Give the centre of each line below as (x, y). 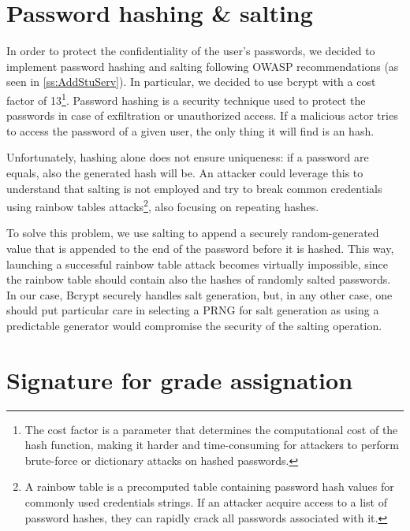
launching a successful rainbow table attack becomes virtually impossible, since (197, 264)
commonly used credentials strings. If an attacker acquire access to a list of (206, 502)
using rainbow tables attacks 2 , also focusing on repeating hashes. (163, 205)
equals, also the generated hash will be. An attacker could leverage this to (185, 172)
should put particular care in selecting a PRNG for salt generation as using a (193, 310)
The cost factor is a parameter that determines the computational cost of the (211, 429)
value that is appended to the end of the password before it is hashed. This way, (200, 248)
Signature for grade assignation (180, 379)
